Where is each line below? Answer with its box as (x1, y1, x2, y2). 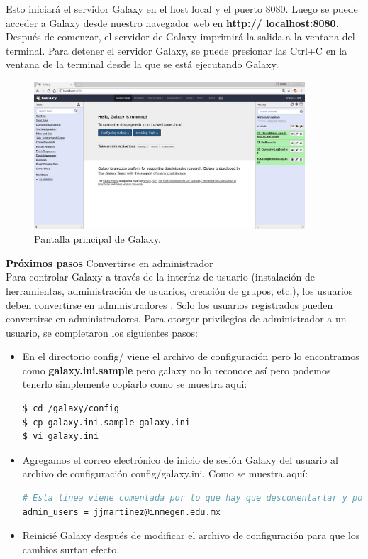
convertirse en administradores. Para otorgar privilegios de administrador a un (6, 311, 347, 326)
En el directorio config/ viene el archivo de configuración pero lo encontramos (22, 349, 359, 364)
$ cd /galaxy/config (22, 403, 119, 414)
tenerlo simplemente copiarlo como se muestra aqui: (22, 376, 247, 391)
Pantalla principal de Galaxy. (34, 232, 161, 246)
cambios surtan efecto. (22, 541, 120, 556)
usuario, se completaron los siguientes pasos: (6, 325, 198, 340)
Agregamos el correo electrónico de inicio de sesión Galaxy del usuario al (22, 452, 338, 467)
